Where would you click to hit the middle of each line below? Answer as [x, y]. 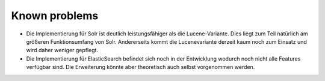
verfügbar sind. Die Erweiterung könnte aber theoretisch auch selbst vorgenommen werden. [141, 67]
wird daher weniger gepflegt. [62, 50]
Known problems [55, 16]
